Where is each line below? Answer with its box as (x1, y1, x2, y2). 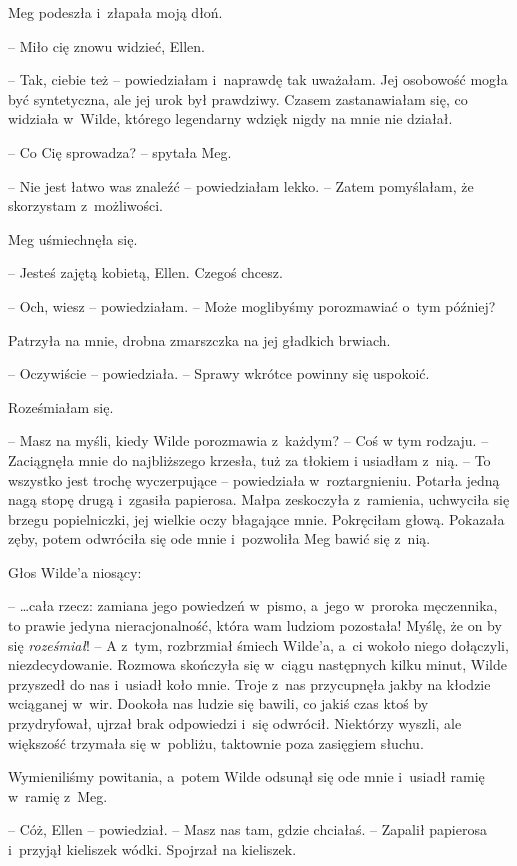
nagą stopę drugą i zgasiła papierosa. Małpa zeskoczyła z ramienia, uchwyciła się (8, 489, 510, 510)
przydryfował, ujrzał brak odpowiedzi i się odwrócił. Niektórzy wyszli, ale (8, 713, 462, 734)
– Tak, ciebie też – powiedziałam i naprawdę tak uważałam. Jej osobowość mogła (8, 69, 508, 90)
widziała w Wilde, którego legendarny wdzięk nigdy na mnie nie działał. (8, 108, 453, 129)
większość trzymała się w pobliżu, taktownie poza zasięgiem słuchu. (8, 732, 424, 753)
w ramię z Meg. (8, 785, 108, 806)
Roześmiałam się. (8, 396, 114, 417)
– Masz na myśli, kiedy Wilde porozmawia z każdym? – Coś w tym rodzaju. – (8, 430, 489, 451)
